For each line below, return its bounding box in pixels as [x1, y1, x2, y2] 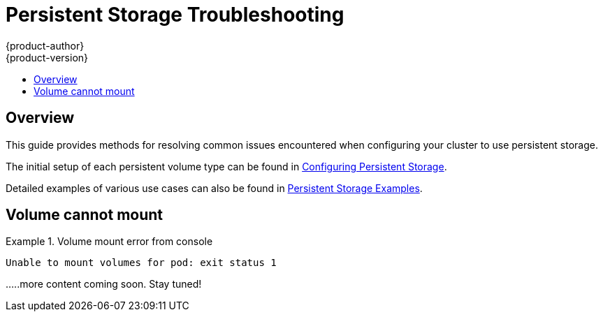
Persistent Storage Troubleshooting [6, 3, 344, 27]
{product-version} [6, 51, 89, 64]
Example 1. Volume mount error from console [6, 235, 213, 248]
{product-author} [6, 39, 85, 52]
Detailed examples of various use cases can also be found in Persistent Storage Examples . [6, 182, 423, 194]
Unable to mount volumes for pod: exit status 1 [6, 257, 277, 269]
